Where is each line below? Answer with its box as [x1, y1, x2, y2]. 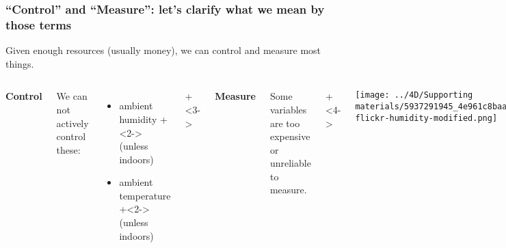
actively [56, 115, 89, 130]
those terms [5, 16, 72, 33]
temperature [119, 188, 171, 202]
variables [269, 102, 307, 116]
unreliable [269, 156, 311, 170]
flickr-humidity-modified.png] [355, 113, 498, 123]
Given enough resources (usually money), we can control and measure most [5, 43, 321, 57]
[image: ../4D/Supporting [355, 90, 473, 100]
